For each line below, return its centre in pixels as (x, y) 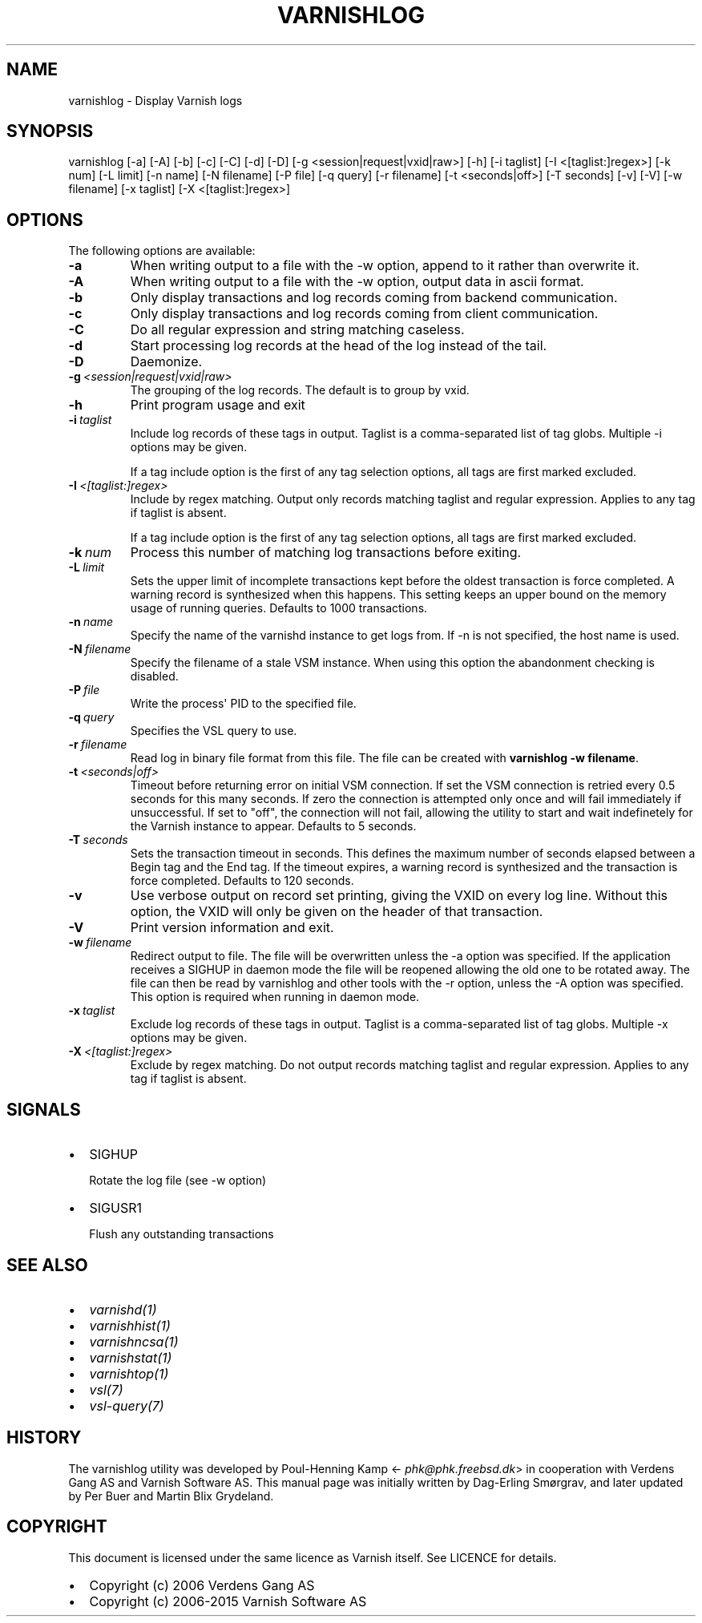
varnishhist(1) (130, 1325)
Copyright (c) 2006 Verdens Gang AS (202, 1585)
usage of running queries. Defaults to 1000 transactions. (279, 608)
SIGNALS (44, 1109)
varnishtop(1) (129, 1373)
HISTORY (44, 1438)
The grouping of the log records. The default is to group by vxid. (300, 390)
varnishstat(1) (131, 1357)
